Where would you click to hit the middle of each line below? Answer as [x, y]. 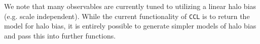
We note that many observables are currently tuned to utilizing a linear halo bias [130, 6]
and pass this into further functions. [60, 35]
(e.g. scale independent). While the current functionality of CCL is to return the [127, 16]
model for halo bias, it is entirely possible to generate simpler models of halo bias [130, 26]
